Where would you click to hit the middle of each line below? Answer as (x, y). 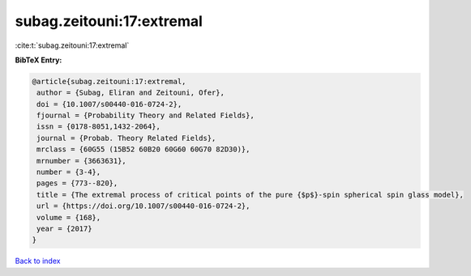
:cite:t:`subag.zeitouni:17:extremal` (72, 45)
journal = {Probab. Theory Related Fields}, (126, 138)
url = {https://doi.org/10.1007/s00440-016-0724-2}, (143, 206)
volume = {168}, (69, 217)
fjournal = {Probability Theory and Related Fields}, (146, 116)
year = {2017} (64, 229)
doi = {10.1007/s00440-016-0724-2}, (109, 104)
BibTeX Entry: (39, 60)
